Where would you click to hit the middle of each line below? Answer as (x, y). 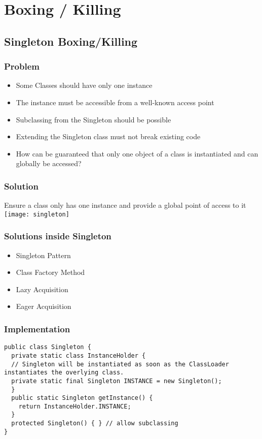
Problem (22, 66)
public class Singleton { (48, 347)
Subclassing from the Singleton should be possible (93, 119)
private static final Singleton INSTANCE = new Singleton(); (117, 381)
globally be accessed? (49, 163)
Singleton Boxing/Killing (71, 41)
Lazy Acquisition (42, 289)
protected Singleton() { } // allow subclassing (95, 424)
